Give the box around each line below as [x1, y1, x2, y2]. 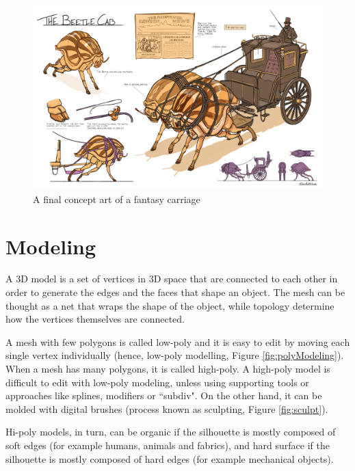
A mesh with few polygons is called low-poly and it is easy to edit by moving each [5, 334, 350, 349]
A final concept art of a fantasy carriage [33, 191, 200, 206]
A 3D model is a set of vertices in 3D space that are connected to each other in [5, 271, 338, 286]
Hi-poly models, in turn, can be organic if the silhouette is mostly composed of [5, 425, 336, 439]
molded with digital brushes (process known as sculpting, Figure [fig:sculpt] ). [5, 401, 328, 416]
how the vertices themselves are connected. [5, 312, 185, 326]
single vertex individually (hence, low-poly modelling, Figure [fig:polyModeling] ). [5, 348, 344, 362]
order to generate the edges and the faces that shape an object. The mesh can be [5, 285, 345, 299]
